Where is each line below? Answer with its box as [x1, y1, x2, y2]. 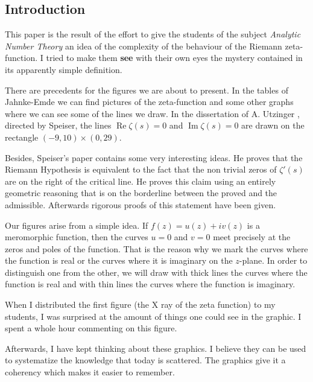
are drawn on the [241, 119, 305, 132]
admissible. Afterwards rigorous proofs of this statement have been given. [5, 198, 276, 211]
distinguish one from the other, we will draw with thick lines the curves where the [5, 266, 308, 278]
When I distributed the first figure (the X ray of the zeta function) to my [5, 298, 276, 311]
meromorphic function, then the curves [5, 231, 148, 243]
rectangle [5, 130, 39, 143]
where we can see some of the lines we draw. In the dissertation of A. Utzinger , [5, 107, 300, 119]
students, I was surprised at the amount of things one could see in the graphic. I [5, 310, 302, 322]
